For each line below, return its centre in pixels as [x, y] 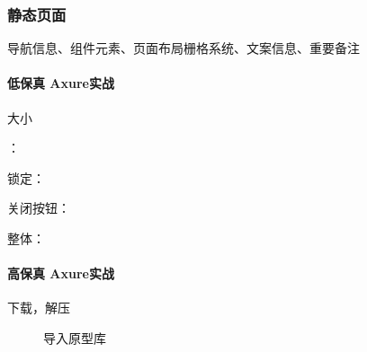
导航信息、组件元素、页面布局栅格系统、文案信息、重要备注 [183, 48]
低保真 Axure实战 [61, 83]
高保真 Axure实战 [61, 273]
